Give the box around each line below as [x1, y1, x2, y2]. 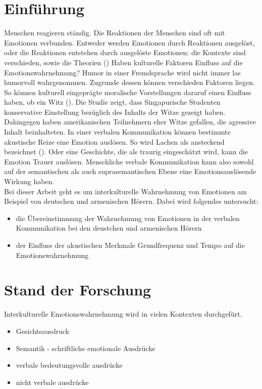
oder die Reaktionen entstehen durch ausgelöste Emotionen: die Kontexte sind [4, 47, 246, 58]
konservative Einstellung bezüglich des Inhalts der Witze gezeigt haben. [4, 106, 226, 117]
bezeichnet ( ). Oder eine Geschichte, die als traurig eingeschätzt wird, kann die [4, 146, 248, 157]
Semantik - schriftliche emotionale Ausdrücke [16, 342, 155, 353]
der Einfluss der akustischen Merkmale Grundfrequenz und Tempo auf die [16, 240, 245, 250]
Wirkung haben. [4, 176, 55, 187]
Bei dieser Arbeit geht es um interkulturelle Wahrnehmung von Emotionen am [4, 186, 247, 196]
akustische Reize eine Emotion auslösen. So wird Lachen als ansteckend [4, 136, 225, 147]
